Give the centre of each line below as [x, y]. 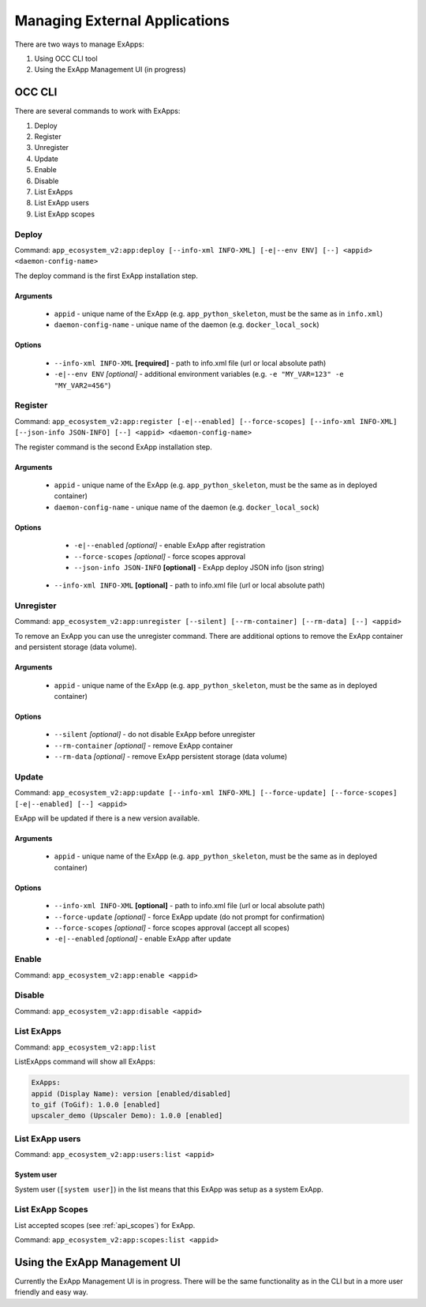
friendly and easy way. [51, 1292]
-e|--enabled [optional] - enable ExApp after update [143, 939]
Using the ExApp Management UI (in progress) [110, 69]
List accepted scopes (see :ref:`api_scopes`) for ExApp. [105, 1225]
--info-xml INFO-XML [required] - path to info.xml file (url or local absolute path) [190, 362]
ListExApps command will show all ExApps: [85, 1061]
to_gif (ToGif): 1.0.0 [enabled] [96, 1104]
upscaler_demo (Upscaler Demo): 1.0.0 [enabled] [127, 1116]
